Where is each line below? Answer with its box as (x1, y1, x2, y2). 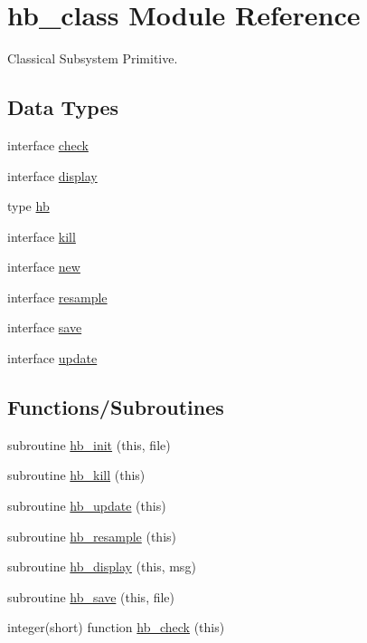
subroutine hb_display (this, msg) (7, 557, 196, 576)
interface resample (7, 287, 108, 306)
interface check (7, 135, 89, 154)
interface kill (7, 226, 76, 245)
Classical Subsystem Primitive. (7, 49, 178, 68)
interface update (7, 349, 98, 368)
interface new (7, 257, 80, 276)
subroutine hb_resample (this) (7, 526, 177, 545)
